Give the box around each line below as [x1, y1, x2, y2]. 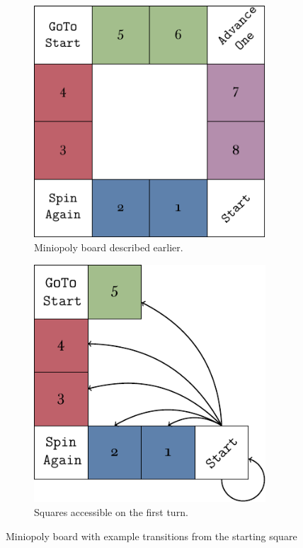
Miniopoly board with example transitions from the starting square [6, 528, 297, 543]
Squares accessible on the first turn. [34, 505, 188, 520]
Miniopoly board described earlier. [34, 240, 183, 255]
